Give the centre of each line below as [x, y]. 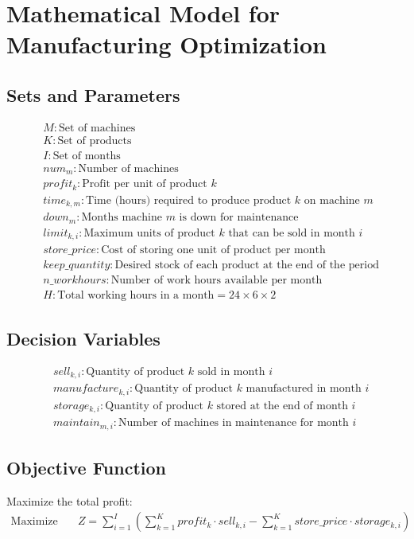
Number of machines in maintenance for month [234, 423]
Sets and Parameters [93, 94]
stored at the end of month [282, 406]
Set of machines [97, 128]
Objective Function [87, 467]
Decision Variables [83, 338]
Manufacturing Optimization [166, 44]
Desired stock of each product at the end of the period [247, 266]
